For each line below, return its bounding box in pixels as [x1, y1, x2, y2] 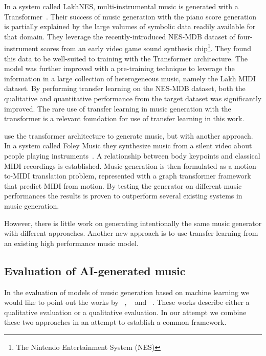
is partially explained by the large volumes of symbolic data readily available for [4, 21, 256, 32]
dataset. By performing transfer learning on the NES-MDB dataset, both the [4, 83, 246, 94]
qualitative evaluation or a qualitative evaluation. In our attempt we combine [4, 306, 247, 317]
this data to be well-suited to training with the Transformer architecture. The [4, 53, 248, 63]
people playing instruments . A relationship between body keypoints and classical [4, 150, 260, 161]
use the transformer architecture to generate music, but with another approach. [4, 130, 253, 141]
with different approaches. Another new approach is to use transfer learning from [4, 228, 258, 238]
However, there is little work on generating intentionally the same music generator [4, 217, 262, 228]
